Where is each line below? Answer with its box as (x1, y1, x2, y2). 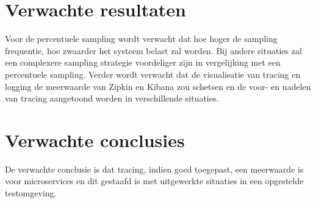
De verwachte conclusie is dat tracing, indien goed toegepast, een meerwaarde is (5, 162, 304, 175)
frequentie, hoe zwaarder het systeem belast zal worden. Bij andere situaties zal (5, 44, 302, 57)
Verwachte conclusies (5, 127, 185, 152)
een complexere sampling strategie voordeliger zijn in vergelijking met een (5, 56, 281, 69)
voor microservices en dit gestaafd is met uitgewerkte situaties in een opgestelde (5, 174, 304, 187)
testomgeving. (5, 187, 57, 199)
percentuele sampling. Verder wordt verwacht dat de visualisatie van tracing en (5, 67, 301, 80)
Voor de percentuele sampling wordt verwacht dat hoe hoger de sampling (5, 32, 278, 45)
